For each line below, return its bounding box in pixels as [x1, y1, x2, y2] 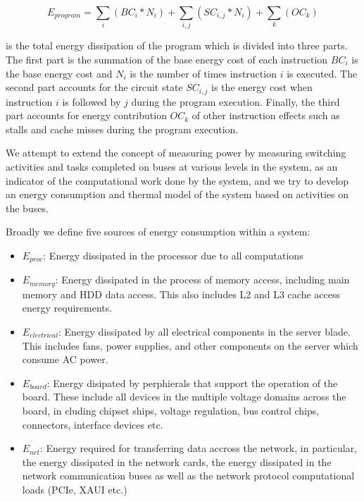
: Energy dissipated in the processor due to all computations [43, 247, 303, 262]
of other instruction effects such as [192, 108, 340, 123]
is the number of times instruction [130, 66, 277, 80]
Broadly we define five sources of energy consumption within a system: [6, 224, 310, 239]
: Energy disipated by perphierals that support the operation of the [46, 375, 338, 390]
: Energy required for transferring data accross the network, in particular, [39, 441, 358, 455]
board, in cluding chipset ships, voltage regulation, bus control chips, [22, 403, 320, 417]
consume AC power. [22, 352, 108, 367]
